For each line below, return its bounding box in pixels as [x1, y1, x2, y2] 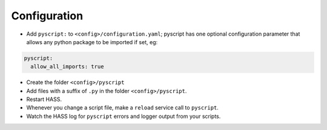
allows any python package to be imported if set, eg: [26, 38, 158, 45]
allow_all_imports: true [30, 63, 104, 70]
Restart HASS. [26, 96, 62, 103]
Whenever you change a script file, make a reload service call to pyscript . [26, 104, 219, 111]
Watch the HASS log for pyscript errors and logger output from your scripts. [26, 112, 221, 120]
